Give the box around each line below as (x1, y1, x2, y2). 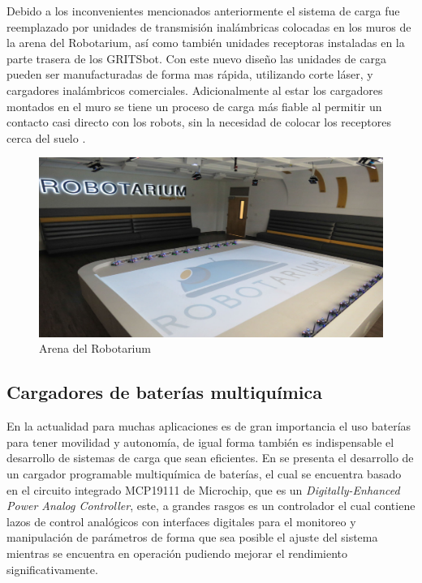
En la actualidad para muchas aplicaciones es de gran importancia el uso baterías (6, 418, 411, 435)
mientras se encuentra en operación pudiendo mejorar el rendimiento (6, 545, 347, 561)
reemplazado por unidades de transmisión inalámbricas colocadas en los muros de (6, 18, 411, 35)
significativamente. (6, 560, 98, 577)
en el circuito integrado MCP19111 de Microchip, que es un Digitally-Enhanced (6, 481, 400, 498)
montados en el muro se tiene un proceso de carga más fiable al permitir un (6, 97, 382, 114)
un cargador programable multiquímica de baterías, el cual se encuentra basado (6, 465, 402, 482)
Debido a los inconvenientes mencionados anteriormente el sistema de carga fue (6, 2, 400, 19)
